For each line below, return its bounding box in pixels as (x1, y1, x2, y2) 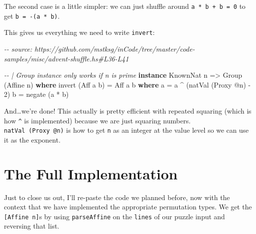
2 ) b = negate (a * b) (4, 89, 69, 99)
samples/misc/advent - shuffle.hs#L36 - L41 (4, 53, 129, 63)
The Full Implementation (4, 163, 178, 183)
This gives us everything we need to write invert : (4, 27, 155, 37)
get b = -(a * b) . (4, 10, 60, 21)
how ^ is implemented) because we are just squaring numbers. (4, 115, 191, 125)
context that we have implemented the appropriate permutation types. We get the (4, 202, 252, 212)
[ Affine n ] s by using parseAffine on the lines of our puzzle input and (4, 211, 225, 221)
